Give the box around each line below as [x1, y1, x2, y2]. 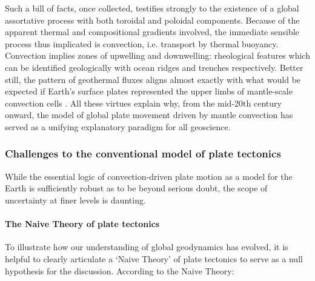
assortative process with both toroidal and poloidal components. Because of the [5, 13, 300, 26]
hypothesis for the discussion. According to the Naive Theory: [5, 264, 234, 277]
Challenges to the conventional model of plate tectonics [5, 146, 281, 161]
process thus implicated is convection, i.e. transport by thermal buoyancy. [5, 37, 279, 50]
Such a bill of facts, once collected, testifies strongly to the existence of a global [5, 2, 299, 14]
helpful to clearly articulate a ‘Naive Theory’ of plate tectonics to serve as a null [5, 252, 303, 265]
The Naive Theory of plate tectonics [5, 217, 160, 230]
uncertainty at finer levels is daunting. [5, 193, 146, 206]
